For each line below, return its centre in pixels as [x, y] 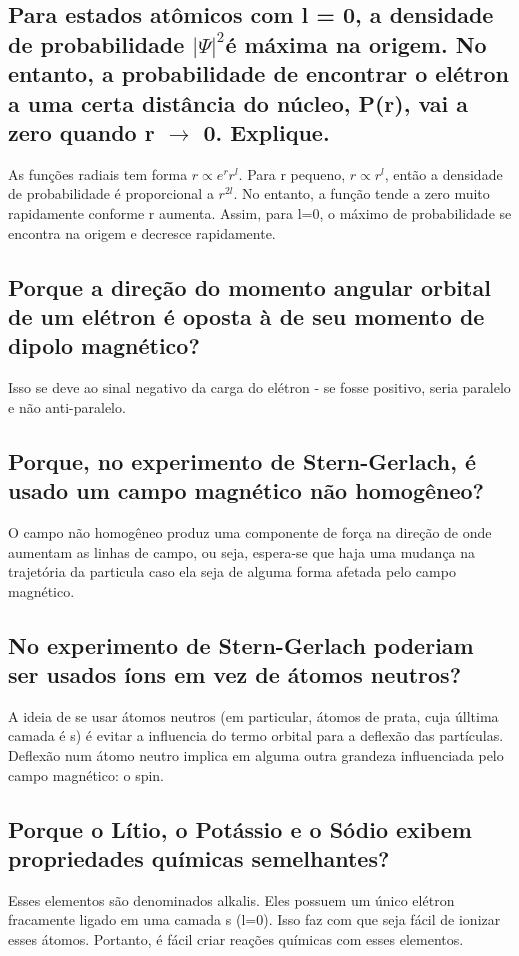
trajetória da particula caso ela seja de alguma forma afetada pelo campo [232, 571]
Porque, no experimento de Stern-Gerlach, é [242, 460]
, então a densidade [443, 173]
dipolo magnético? [104, 345]
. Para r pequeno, [292, 173]
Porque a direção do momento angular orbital [249, 286]
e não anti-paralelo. [67, 406]
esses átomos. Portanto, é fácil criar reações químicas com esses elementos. [236, 939]
